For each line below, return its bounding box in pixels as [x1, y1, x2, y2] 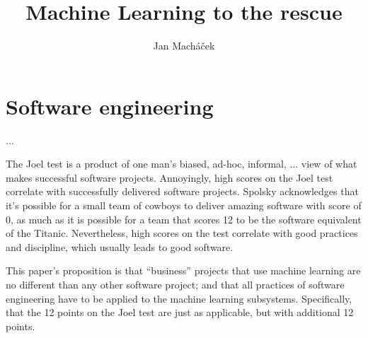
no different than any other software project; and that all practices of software [6, 277, 345, 291]
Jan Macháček [153, 38, 215, 53]
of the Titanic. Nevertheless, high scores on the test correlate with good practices [6, 226, 358, 240]
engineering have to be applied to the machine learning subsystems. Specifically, [6, 291, 352, 305]
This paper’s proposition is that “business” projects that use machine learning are [6, 263, 361, 278]
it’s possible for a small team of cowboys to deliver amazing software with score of [6, 198, 362, 213]
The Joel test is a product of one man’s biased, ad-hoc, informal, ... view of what [6, 156, 357, 171]
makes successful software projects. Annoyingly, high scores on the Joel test [6, 170, 333, 185]
